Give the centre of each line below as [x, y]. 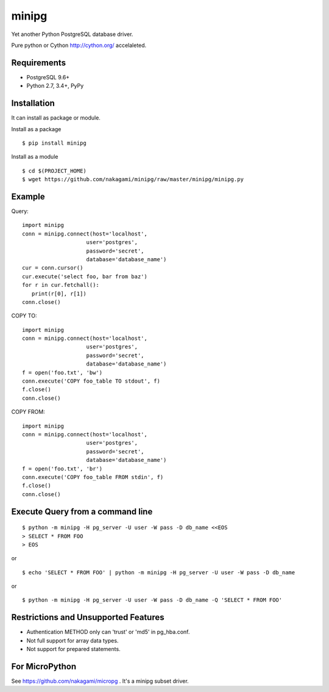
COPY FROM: [28, 412]
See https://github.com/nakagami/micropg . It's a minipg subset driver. [100, 681]
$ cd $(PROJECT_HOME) [54, 171]
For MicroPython [44, 666]
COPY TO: [24, 316]
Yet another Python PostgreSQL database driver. [72, 34]
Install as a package [36, 129]
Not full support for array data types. [73, 640]
